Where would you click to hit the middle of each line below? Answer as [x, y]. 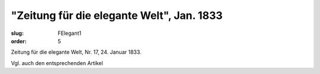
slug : [17, 33]
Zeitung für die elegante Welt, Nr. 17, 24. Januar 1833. [76, 52]
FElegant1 [70, 33]
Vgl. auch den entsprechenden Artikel [57, 63]
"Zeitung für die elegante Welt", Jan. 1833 [117, 15]
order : [19, 41]
